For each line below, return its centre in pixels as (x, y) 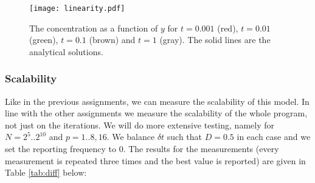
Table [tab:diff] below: (46, 172)
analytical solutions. (66, 51)
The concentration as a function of (94, 28)
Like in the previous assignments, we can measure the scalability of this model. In (157, 101)
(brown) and (112, 40)
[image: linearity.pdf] (77, 8)
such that (185, 137)
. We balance (131, 137)
